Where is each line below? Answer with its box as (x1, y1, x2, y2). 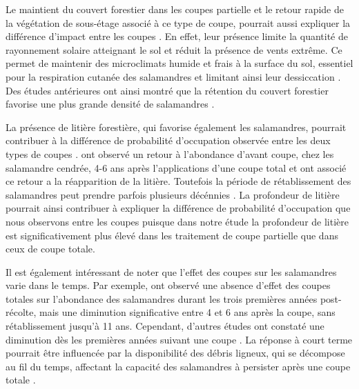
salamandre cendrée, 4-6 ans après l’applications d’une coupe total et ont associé (6, 160, 347, 174)
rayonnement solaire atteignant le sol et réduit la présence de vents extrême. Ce (6, 42, 342, 57)
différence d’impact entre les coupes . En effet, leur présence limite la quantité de (6, 29, 348, 43)
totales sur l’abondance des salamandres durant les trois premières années (6, 291, 318, 306)
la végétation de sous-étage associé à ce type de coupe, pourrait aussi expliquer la (6, 15, 351, 30)
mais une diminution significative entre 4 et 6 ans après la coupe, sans (39, 305, 336, 319)
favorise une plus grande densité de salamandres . (6, 97, 215, 111)
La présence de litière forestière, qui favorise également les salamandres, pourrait (6, 119, 347, 134)
